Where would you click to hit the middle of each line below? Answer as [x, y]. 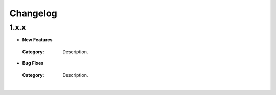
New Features [37, 40]
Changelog [33, 13]
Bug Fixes [33, 63]
